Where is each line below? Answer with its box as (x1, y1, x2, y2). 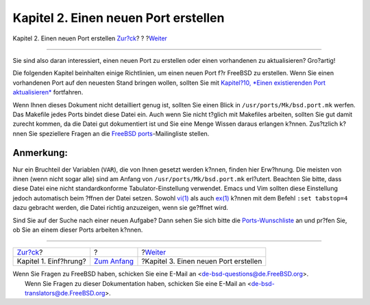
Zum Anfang (93, 256, 134, 266)
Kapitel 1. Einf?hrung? (16, 256, 86, 266)
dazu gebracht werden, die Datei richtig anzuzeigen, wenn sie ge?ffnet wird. (12, 204, 229, 212)
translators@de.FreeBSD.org (25, 289, 106, 297)
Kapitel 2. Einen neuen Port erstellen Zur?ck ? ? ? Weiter (12, 34, 168, 42)
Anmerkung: (12, 147, 68, 159)
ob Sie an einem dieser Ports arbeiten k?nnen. (12, 226, 143, 234)
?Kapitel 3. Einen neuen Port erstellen (141, 256, 262, 266)
